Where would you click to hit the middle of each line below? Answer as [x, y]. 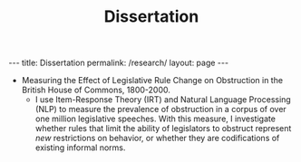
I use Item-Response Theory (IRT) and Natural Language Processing [163, 100]
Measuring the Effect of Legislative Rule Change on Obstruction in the [152, 81]
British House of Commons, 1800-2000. [96, 90]
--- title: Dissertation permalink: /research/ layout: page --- [118, 63]
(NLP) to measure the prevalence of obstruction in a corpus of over [160, 110]
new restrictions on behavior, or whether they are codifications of [157, 138]
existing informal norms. [80, 148]
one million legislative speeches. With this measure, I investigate [155, 119]
